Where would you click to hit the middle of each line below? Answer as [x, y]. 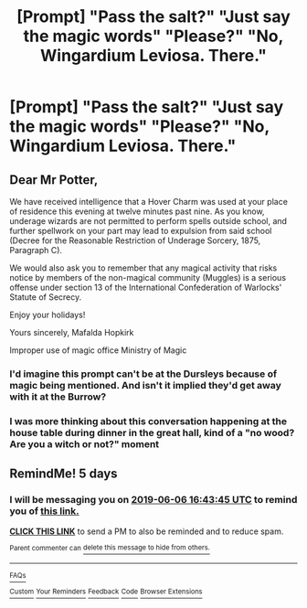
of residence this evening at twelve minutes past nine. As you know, [137, 211]
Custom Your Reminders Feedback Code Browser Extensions [106, 592]
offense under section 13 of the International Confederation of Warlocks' [146, 287]
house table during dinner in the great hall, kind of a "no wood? [152, 432]
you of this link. [44, 511]
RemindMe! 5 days [64, 474]
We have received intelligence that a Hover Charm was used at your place [148, 202]
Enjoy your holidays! [48, 315]
